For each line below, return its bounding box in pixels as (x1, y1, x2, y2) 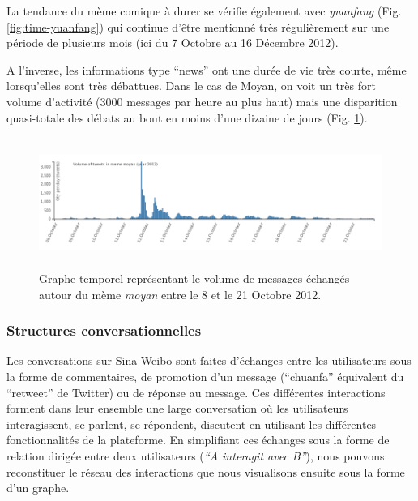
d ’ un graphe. (6, 479, 70, 496)
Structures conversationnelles (6, 320, 202, 340)
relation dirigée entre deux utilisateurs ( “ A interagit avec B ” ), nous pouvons (6, 447, 385, 464)
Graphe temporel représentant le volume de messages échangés (39, 270, 350, 287)
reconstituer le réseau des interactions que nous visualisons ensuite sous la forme (6, 463, 405, 480)
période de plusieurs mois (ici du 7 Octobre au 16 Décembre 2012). (6, 34, 339, 51)
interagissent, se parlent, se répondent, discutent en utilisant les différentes (6, 415, 377, 432)
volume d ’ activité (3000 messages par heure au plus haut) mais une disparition (6, 92, 398, 109)
